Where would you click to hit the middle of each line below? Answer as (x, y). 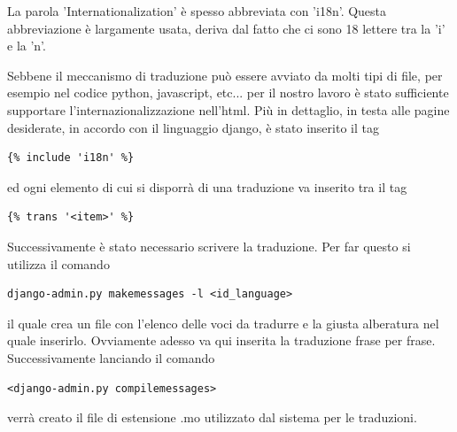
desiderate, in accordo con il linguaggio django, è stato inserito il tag (193, 127)
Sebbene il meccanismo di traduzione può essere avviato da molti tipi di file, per (225, 75)
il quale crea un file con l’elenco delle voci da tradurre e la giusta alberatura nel (223, 323)
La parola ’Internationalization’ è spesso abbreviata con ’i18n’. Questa (197, 11)
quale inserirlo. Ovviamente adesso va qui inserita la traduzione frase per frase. (221, 340)
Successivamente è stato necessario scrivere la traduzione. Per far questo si (209, 246)
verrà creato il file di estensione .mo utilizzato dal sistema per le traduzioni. (212, 417)
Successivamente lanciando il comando (111, 357)
